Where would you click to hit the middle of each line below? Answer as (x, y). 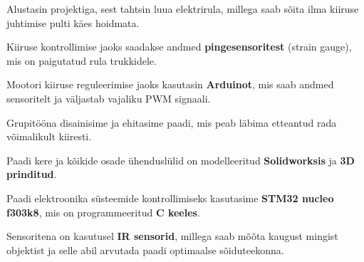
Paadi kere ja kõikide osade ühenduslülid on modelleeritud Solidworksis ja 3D (181, 160)
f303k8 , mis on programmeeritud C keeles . (103, 212)
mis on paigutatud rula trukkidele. (82, 60)
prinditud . (32, 174)
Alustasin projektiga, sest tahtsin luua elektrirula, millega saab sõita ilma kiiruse (183, 9)
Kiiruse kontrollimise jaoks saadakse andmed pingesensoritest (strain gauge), (179, 47)
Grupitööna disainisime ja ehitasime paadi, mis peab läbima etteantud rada (172, 122)
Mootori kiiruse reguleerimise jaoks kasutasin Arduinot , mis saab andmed (170, 84)
